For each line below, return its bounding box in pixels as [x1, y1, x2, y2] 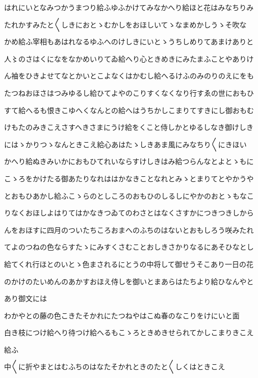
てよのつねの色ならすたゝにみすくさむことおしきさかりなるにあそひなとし [4, 241, 254, 252]
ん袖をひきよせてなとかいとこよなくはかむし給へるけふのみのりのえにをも [4, 70, 254, 81]
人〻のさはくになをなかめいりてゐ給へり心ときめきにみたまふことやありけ [4, 53, 254, 64]
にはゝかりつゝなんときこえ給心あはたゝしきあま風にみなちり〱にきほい [4, 139, 247, 149]
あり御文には [4, 293, 47, 304]
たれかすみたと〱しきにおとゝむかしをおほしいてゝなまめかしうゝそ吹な [4, 19, 247, 30]
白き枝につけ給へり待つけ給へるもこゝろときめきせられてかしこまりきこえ [4, 327, 254, 338]
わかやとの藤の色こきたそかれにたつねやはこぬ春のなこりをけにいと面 [4, 310, 240, 320]
